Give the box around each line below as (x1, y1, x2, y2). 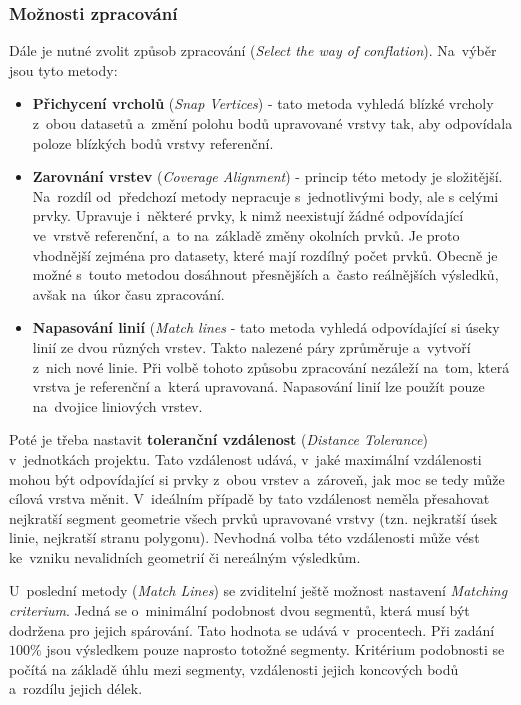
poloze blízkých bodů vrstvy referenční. (32, 132, 274, 153)
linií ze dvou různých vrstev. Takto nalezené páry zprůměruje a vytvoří (32, 336, 471, 357)
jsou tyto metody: (9, 59, 118, 80)
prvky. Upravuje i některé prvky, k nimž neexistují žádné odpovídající (32, 205, 464, 226)
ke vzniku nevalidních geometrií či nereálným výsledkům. (9, 546, 361, 567)
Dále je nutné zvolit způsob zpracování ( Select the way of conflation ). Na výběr (9, 40, 497, 61)
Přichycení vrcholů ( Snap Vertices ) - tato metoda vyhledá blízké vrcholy (32, 93, 494, 114)
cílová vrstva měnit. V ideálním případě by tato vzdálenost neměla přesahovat (9, 488, 490, 509)
